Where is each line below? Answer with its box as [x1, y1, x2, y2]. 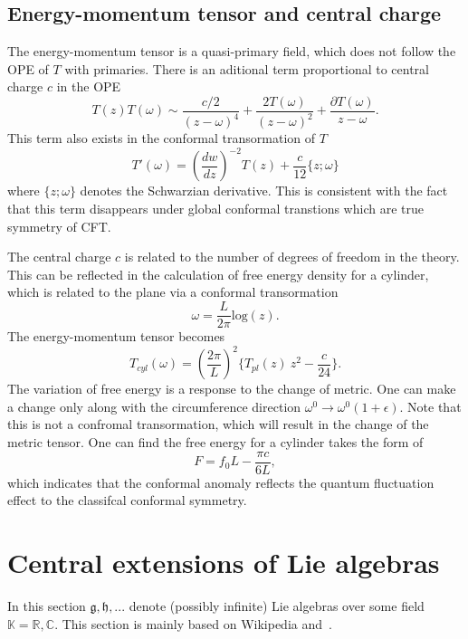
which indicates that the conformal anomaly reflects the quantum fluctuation [7, 472, 435, 491]
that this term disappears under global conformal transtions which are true [7, 199, 424, 218]
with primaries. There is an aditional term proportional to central [64, 59, 429, 78]
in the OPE [56, 77, 121, 96]
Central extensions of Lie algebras [7, 544, 440, 581]
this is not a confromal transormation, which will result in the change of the [7, 415, 429, 434]
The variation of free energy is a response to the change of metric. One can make [7, 379, 456, 398]
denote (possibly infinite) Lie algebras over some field [129, 596, 425, 615]
